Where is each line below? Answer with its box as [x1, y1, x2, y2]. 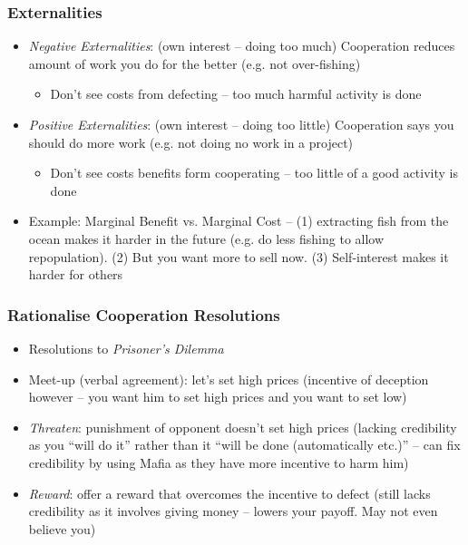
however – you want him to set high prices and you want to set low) [28, 387, 407, 406]
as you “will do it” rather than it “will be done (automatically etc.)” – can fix [28, 435, 461, 454]
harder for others [28, 265, 123, 284]
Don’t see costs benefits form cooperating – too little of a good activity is [50, 163, 459, 182]
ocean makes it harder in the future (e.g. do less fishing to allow [28, 229, 385, 248]
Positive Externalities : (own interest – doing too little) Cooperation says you [28, 115, 454, 133]
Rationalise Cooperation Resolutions [7, 303, 280, 326]
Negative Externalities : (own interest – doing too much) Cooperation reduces [28, 36, 455, 55]
